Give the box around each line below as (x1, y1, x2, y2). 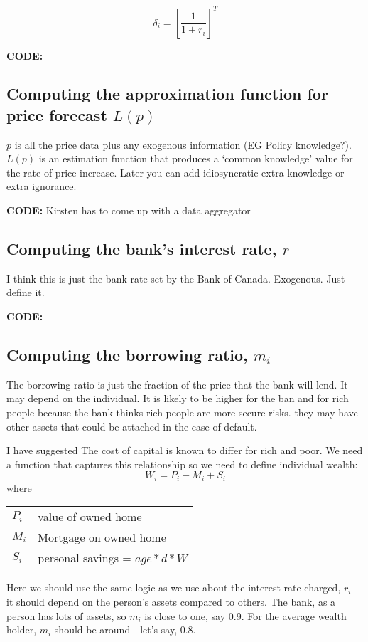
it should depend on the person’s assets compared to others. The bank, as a (6, 594, 336, 609)
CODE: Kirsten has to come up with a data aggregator (6, 203, 251, 218)
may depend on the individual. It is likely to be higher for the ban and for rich (6, 391, 349, 406)
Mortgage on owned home (38, 529, 166, 546)
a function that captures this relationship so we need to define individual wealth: (6, 456, 358, 471)
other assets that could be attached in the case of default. (6, 419, 257, 433)
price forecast (6, 103, 107, 125)
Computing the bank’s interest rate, (6, 238, 277, 260)
